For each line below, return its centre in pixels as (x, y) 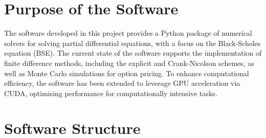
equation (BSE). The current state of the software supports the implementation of (133, 53)
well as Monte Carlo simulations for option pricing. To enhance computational (127, 73)
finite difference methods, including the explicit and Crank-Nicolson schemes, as (129, 63)
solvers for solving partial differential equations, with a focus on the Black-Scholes (132, 43)
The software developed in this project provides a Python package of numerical (128, 33)
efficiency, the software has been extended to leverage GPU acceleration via (122, 83)
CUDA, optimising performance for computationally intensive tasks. (111, 93)
